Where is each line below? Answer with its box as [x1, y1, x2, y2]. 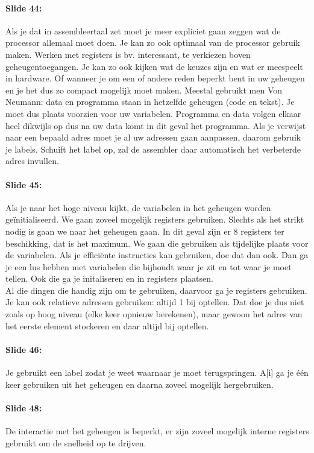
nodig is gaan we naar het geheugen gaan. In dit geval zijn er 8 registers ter [5, 224, 284, 237]
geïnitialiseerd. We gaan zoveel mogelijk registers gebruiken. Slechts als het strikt [5, 213, 304, 226]
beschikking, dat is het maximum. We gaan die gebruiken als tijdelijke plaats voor [5, 236, 309, 249]
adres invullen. [5, 154, 59, 167]
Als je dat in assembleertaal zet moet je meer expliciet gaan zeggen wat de [5, 24, 281, 37]
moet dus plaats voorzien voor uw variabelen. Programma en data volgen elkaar [5, 107, 301, 119]
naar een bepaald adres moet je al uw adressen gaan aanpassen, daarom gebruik [5, 131, 301, 144]
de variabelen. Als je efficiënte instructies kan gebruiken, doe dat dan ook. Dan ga [5, 249, 309, 261]
